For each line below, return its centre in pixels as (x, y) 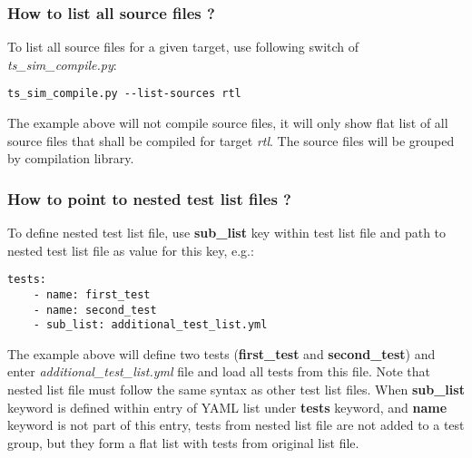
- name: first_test (92, 294)
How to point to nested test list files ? (149, 198)
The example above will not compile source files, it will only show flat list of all (228, 123)
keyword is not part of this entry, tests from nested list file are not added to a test (236, 425)
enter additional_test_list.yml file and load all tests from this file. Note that (219, 371)
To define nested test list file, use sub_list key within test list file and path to (227, 233)
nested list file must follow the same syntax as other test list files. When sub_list (236, 390)
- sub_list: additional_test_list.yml (150, 325)
